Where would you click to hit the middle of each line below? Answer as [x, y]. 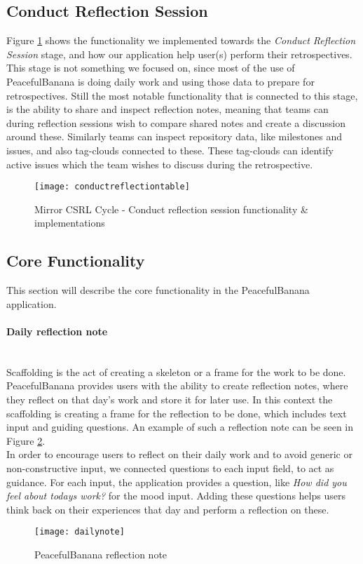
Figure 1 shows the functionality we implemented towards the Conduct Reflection [181, 40]
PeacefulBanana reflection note [101, 554]
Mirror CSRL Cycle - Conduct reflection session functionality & [171, 209]
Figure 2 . [26, 440]
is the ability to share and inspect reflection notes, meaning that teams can [167, 109]
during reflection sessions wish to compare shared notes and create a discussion [176, 122]
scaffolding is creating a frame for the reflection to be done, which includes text [177, 413]
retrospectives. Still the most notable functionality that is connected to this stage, [182, 95]
